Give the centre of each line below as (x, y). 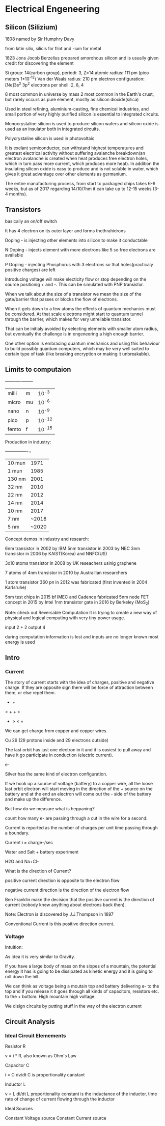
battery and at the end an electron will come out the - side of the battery (78, 794)
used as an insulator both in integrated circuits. (53, 129)
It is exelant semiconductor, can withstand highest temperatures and (74, 148)
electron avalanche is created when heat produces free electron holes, (77, 159)
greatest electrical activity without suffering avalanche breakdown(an (75, 153)
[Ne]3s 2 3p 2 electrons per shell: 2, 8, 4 (44, 84)
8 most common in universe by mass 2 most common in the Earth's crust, (80, 94)
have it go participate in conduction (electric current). (59, 755)
